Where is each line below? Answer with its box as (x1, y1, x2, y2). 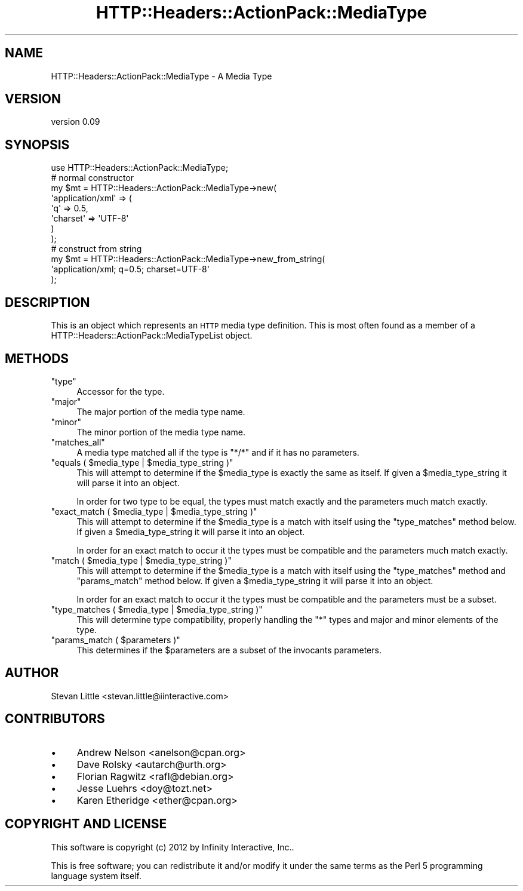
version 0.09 (51, 116, 100, 127)
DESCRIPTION (5, 294, 90, 310)
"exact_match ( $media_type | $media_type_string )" (51, 506, 257, 517)
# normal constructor (51, 173, 134, 183)
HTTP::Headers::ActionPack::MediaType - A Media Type (51, 70, 272, 81)
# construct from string (51, 244, 142, 254)
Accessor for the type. (76, 386, 165, 397)
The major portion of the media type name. (76, 406, 245, 417)
